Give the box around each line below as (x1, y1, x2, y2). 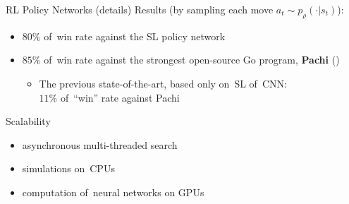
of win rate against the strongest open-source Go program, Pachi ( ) (44, 52, 340, 67)
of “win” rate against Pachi (60, 90, 180, 104)
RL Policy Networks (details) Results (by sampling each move (6, 2, 274, 16)
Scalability (6, 114, 51, 128)
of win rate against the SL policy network (44, 28, 226, 43)
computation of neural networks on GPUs (22, 184, 204, 199)
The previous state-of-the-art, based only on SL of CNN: (39, 76, 287, 90)
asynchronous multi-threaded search (22, 137, 178, 152)
